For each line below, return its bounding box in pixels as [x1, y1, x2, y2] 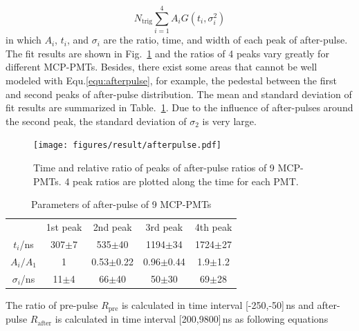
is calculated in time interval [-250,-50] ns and [121, 297, 314, 312]
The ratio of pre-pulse [6, 297, 98, 312]
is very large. [202, 113, 257, 128]
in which [6, 32, 42, 47]
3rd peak [145, 219, 183, 234]
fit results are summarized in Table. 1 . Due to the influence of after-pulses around [6, 100, 353, 115]
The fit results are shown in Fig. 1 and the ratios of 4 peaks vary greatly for [6, 46, 329, 60]
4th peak [194, 219, 232, 234]
